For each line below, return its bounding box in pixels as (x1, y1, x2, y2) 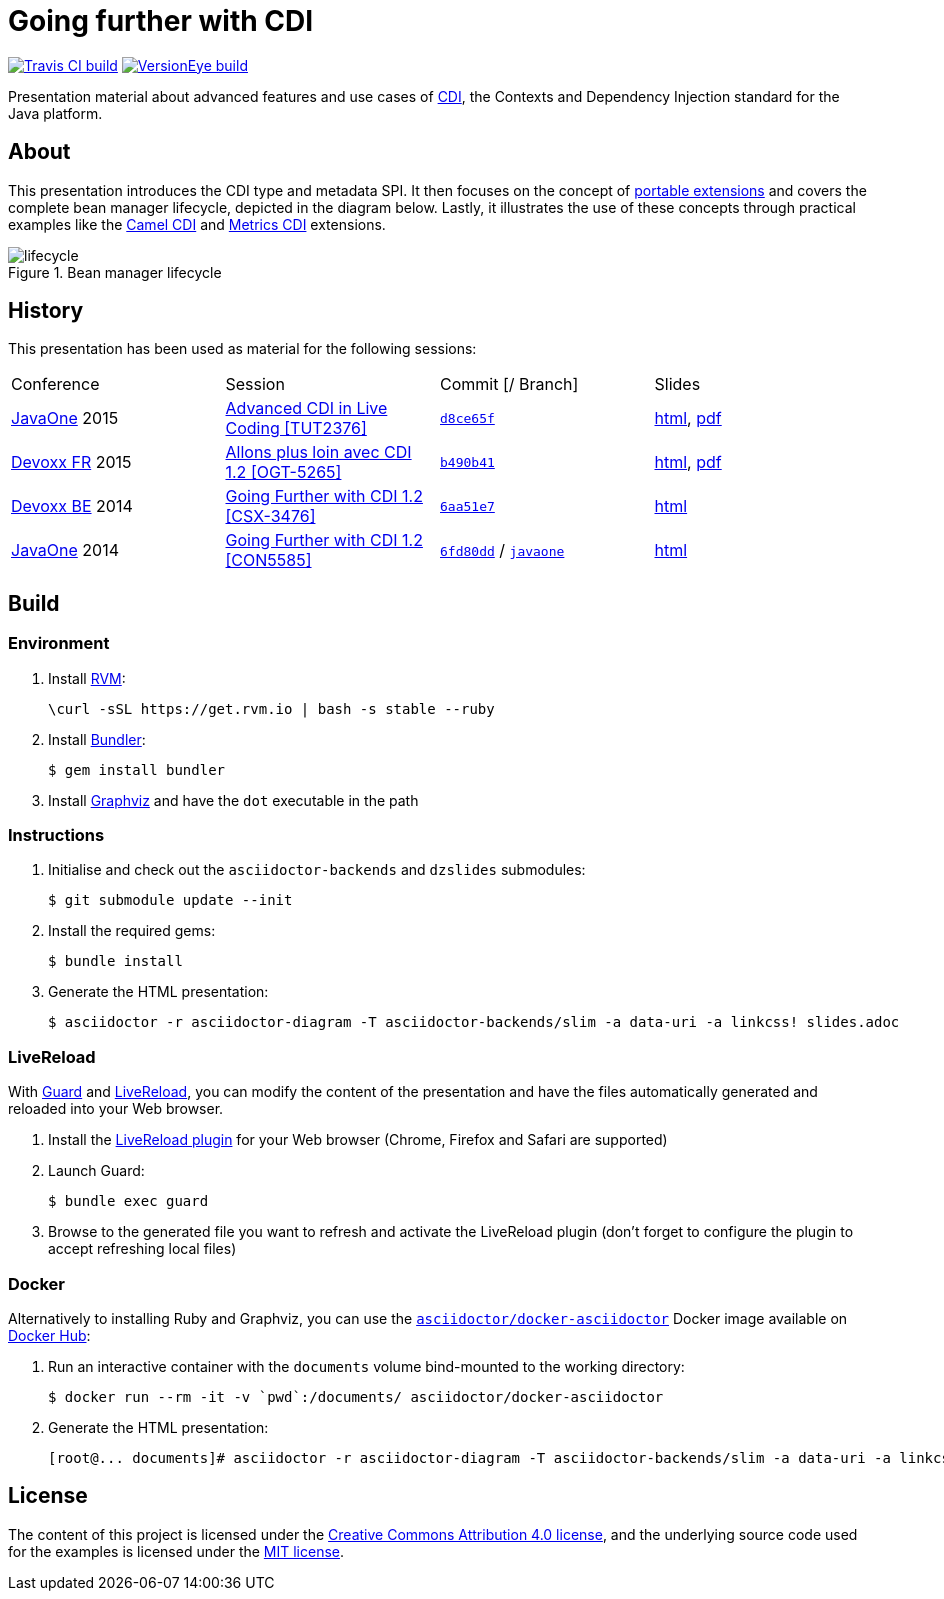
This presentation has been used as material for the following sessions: (8, 340, 477, 358)
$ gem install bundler (48, 761, 226, 778)
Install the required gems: (48, 922, 216, 940)
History (8, 298, 84, 324)
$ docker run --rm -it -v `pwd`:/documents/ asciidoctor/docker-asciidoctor (48, 1388, 664, 1405)
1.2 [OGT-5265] (225, 462, 342, 483)
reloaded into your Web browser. (8, 1100, 224, 1118)
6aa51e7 (440, 498, 495, 514)
